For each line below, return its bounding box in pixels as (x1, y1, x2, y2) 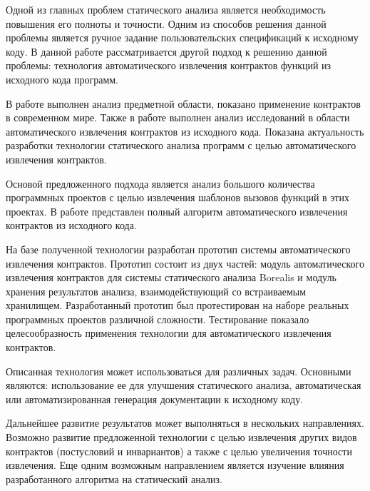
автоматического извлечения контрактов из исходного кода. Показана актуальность (6, 123, 364, 138)
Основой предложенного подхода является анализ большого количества (6, 176, 315, 191)
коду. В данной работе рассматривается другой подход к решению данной (6, 44, 327, 59)
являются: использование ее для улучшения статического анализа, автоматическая (6, 378, 361, 393)
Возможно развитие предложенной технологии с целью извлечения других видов (6, 430, 357, 445)
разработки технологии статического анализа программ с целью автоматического (6, 138, 356, 153)
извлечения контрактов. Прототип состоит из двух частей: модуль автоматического (6, 255, 364, 270)
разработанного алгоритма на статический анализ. (6, 471, 222, 486)
